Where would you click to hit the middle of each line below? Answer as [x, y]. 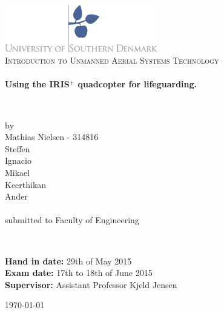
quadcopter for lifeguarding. [137, 84]
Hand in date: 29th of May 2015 [68, 261]
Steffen [18, 148]
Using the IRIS [37, 84]
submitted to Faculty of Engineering [72, 220]
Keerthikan [26, 184]
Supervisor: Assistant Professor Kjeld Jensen [91, 284]
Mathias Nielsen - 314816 [52, 137]
